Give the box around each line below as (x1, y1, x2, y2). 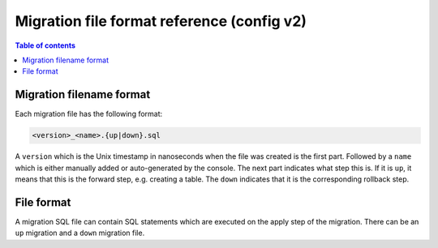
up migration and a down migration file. (15, 228, 145, 238)
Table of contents (15, 41, 76, 50)
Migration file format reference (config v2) (15, 12, 307, 30)
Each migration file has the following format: (15, 109, 163, 119)
